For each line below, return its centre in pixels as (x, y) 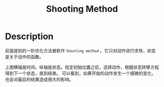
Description (29, 36)
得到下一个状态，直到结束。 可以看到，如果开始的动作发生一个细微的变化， (81, 73)
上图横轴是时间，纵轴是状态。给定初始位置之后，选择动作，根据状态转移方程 (82, 67)
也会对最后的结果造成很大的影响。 (39, 79)
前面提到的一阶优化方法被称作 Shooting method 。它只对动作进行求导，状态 (81, 50)
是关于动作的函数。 (24, 57)
